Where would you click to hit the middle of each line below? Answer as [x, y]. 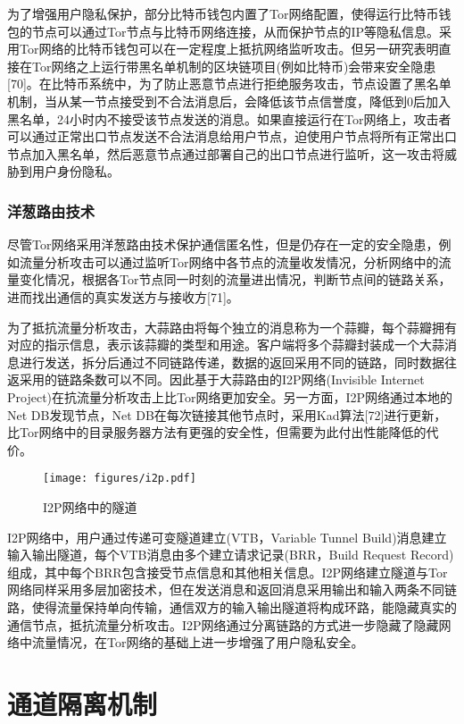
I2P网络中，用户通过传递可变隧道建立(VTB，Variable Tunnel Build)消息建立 [227, 537]
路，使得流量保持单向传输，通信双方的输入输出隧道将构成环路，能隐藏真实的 [232, 606]
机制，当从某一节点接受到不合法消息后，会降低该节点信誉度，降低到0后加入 [229, 101]
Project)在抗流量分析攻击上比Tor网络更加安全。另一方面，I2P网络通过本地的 [230, 396]
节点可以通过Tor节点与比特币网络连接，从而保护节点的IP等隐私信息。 [236, 31]
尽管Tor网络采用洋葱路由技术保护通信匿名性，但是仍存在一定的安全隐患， [223, 244]
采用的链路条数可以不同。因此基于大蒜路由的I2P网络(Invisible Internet [222, 379]
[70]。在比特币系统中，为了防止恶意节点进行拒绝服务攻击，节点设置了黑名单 [229, 84]
